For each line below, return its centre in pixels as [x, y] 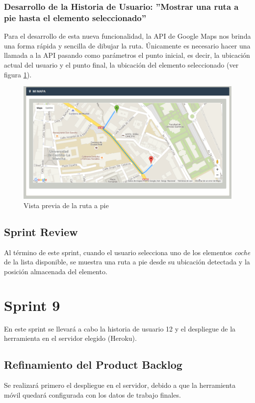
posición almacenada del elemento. [56, 272]
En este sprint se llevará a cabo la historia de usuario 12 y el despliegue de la [120, 328]
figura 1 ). [18, 74]
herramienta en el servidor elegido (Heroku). [70, 338]
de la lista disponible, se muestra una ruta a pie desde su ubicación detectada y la [127, 262]
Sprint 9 [32, 305]
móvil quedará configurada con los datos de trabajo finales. [92, 394]
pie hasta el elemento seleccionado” [75, 17]
